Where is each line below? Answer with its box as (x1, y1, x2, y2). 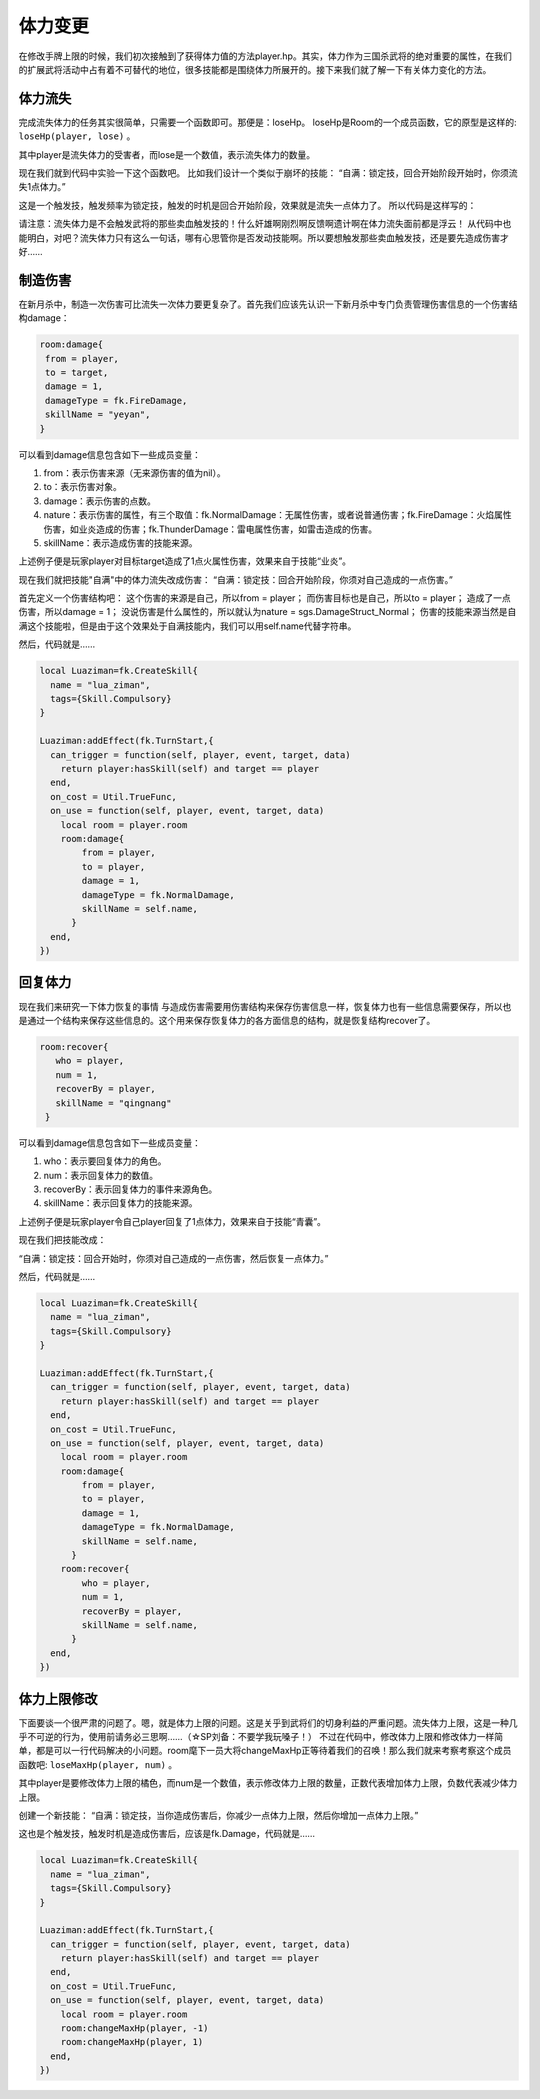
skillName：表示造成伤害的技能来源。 (43, 536, 199, 549)
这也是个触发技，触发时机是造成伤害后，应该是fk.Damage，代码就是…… (18, 1828, 315, 1840)
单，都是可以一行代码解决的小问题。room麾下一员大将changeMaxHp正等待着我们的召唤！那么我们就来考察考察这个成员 (18, 1745, 512, 1757)
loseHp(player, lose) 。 (18, 130, 136, 142)
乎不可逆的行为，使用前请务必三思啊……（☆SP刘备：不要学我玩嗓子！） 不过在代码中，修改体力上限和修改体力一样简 (18, 1731, 504, 1743)
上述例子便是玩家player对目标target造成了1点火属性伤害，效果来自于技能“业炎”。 (18, 555, 352, 567)
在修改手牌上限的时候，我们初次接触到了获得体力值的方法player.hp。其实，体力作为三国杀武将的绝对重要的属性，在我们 (18, 50, 512, 62)
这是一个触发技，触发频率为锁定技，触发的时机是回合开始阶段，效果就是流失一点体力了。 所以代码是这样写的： (18, 199, 477, 211)
